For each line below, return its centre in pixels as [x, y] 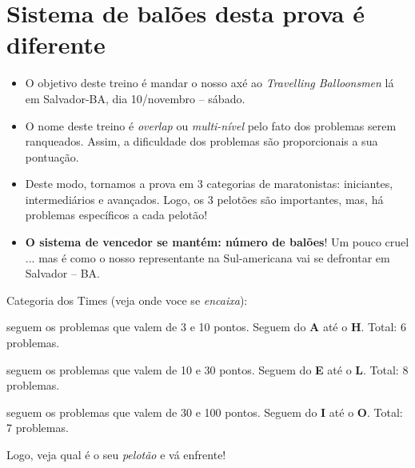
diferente [56, 44]
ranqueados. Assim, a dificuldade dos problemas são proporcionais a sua [202, 141]
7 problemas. [38, 428]
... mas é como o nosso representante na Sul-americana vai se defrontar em [207, 257]
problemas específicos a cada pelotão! [116, 215]
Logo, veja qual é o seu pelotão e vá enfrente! [116, 454]
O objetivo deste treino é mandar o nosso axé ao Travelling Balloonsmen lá [209, 83]
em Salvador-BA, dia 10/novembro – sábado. [135, 98]
